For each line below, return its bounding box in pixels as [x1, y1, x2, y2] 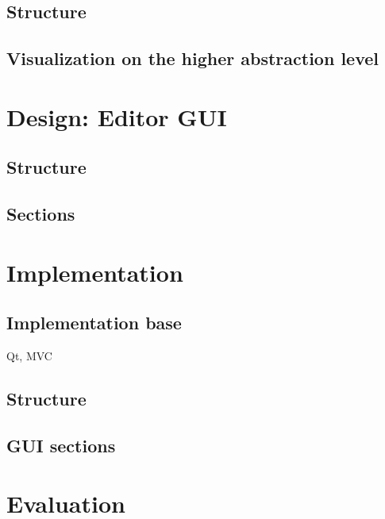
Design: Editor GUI [6, 100, 227, 133]
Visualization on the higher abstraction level [6, 46, 379, 71]
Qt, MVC [6, 348, 52, 364]
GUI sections [6, 432, 116, 457]
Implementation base [6, 310, 182, 335]
